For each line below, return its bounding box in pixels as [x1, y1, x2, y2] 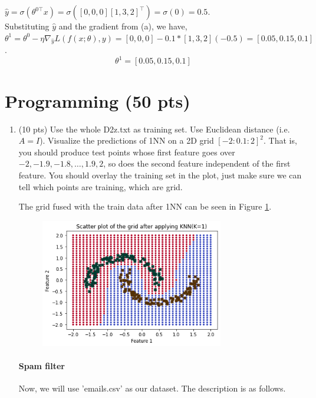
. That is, [264, 134, 297, 147]
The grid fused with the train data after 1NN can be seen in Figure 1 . [18, 200, 272, 213]
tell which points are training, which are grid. [18, 180, 183, 193]
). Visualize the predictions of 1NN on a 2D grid [39, 134, 214, 147]
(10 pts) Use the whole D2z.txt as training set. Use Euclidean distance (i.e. [18, 122, 290, 135]
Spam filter [18, 360, 65, 372]
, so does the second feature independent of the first [103, 157, 291, 170]
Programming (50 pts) [5, 88, 190, 112]
